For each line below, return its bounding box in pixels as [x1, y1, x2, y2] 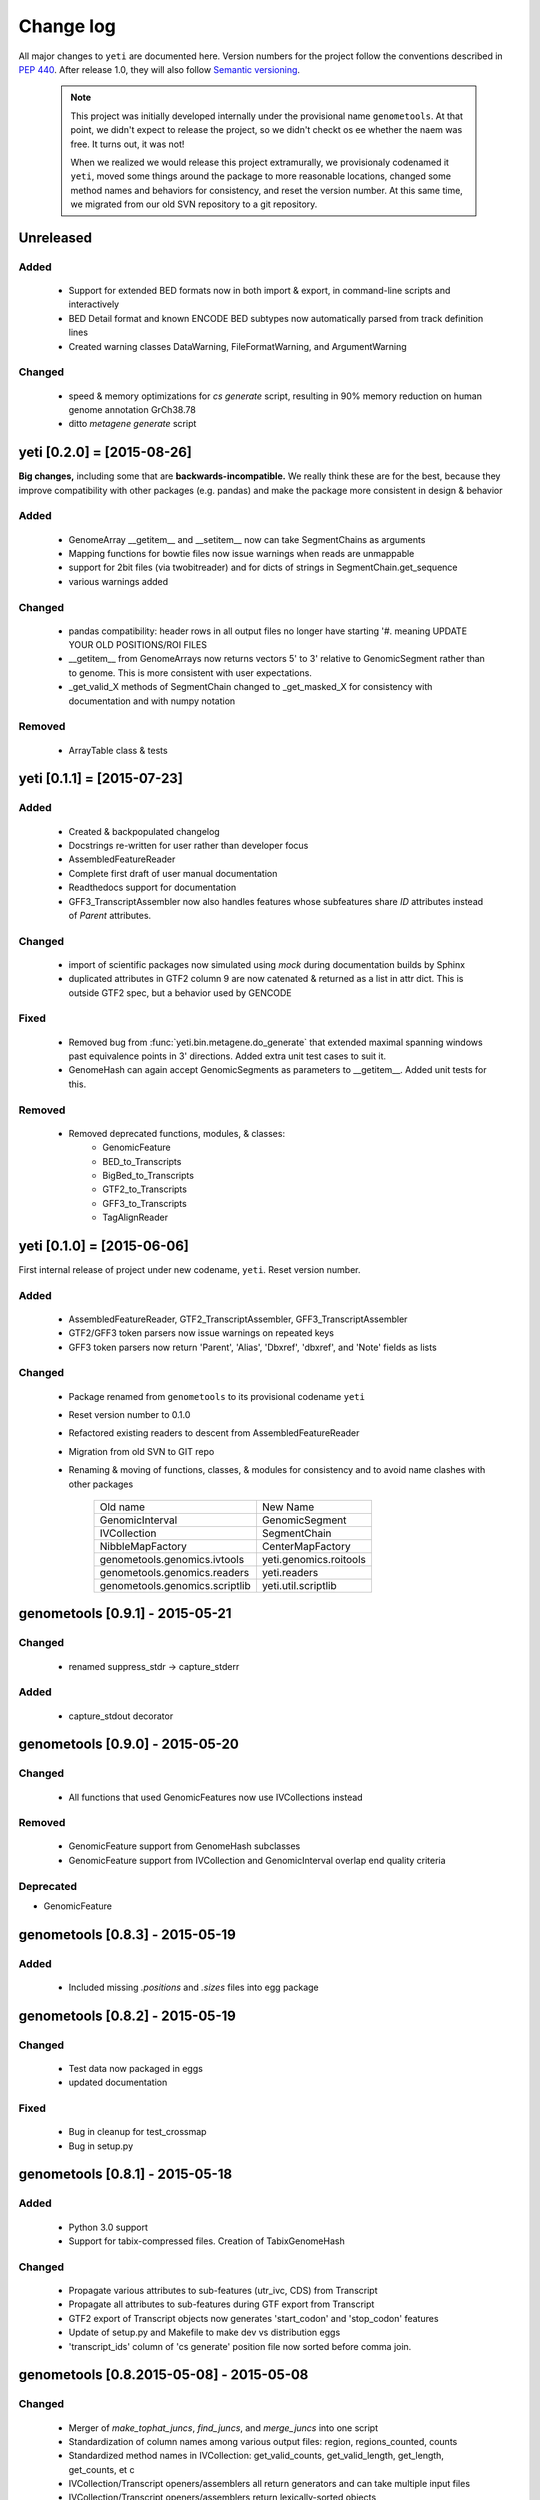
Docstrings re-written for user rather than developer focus [68, 839, 309, 851]
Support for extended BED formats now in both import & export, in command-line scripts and [68, 285, 451, 297]
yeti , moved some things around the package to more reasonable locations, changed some [70, 170, 452, 182]
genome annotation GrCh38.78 [68, 403, 197, 415]
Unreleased [18, 229, 93, 246]
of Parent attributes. [68, 909, 152, 921]
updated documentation [68, 2076, 168, 2089]
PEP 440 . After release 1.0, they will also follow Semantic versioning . [18, 63, 300, 75]
